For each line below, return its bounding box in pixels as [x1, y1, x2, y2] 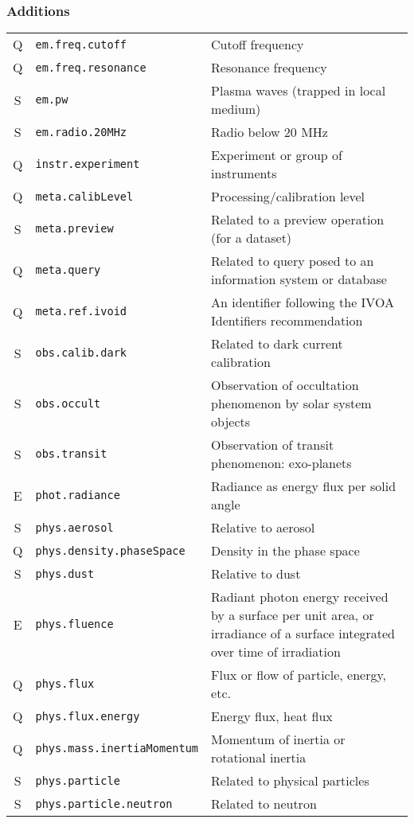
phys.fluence [35, 618, 114, 631]
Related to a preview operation [211, 210, 385, 229]
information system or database [211, 270, 387, 289]
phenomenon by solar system [211, 394, 372, 413]
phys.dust [35, 567, 95, 580]
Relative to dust [211, 564, 301, 583]
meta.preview [35, 222, 114, 236]
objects [211, 412, 251, 431]
